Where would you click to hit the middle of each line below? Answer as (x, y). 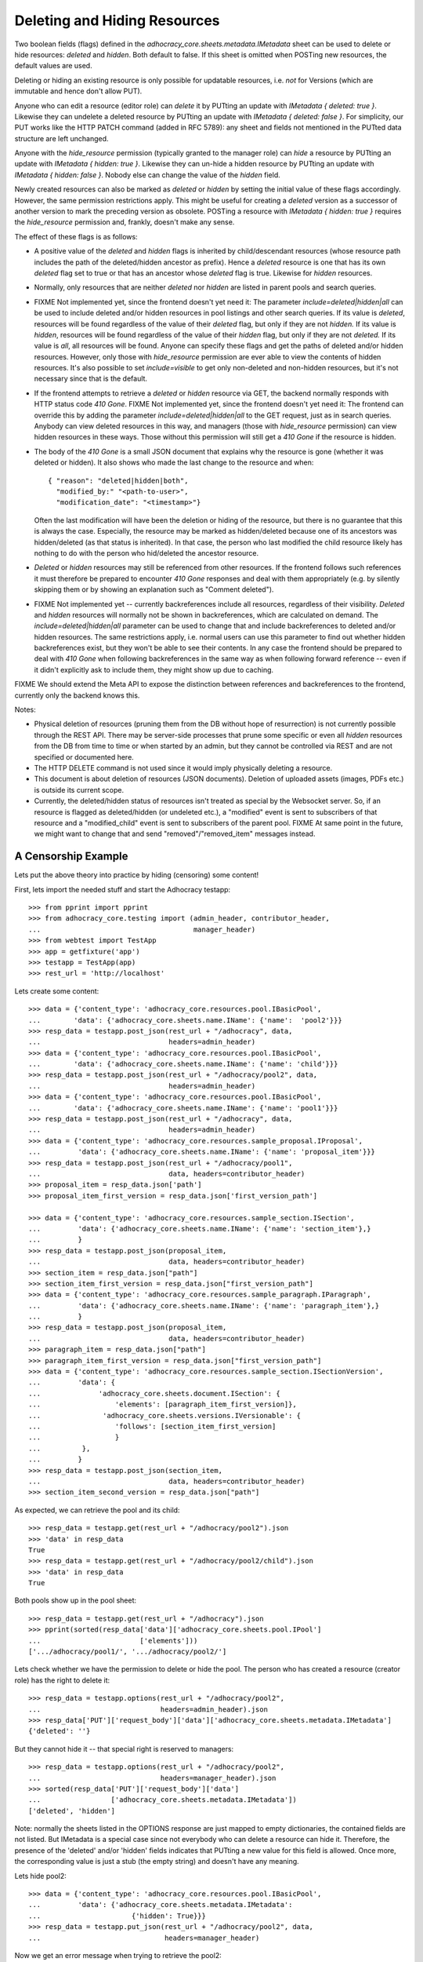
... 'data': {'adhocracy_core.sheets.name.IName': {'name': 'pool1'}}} (183, 1108)
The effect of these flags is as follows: (76, 236)
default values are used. (54, 66)
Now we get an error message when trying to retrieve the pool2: (118, 1955)
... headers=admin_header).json (148, 1709)
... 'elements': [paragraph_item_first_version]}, (163, 1404)
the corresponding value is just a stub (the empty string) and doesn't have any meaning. (157, 1862)
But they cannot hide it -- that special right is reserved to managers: (124, 1749)
